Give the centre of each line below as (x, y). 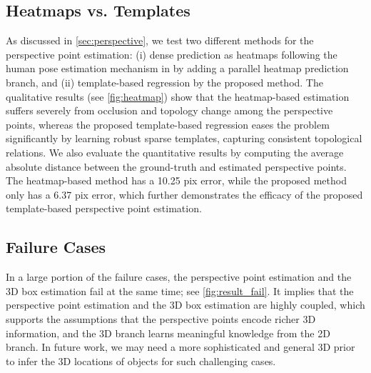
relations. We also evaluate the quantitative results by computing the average (175, 152)
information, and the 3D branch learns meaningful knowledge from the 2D (168, 333)
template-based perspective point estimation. (104, 208)
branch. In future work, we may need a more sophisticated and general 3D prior (181, 347)
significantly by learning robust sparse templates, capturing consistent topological (184, 138)
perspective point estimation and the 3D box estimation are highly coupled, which (185, 305)
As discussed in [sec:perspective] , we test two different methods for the (160, 40)
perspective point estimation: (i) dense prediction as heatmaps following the (172, 54)
